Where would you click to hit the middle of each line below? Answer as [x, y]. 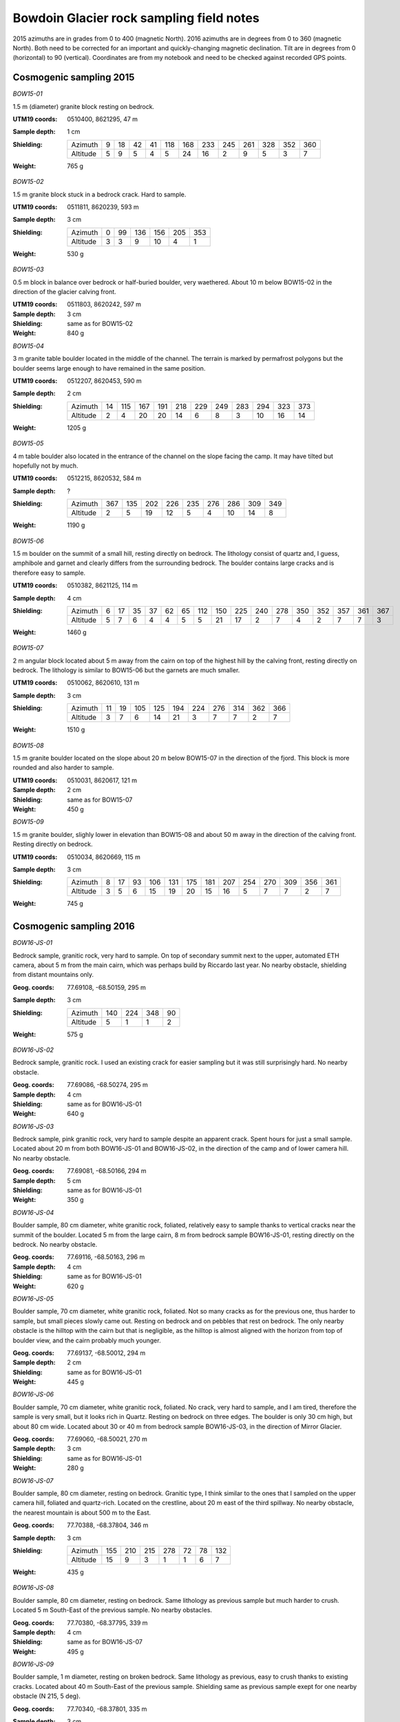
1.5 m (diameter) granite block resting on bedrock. [84, 106]
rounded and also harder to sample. [63, 767]
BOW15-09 [28, 822]
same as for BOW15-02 [100, 324]
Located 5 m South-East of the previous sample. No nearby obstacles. [113, 1610]
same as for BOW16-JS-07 [105, 1642]
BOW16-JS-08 [33, 1588]
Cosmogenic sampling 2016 [74, 926]
